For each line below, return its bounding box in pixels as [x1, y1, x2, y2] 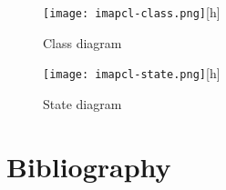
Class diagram [43, 33, 122, 52]
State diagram [43, 94, 122, 113]
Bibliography [6, 147, 171, 185]
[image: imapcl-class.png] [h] [43, 3, 221, 21]
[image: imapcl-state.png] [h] [43, 64, 221, 83]
